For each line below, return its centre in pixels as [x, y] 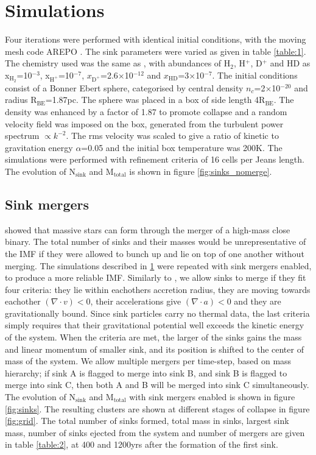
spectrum [22, 136]
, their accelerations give [136, 301]
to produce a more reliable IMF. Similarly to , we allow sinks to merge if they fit [156, 277]
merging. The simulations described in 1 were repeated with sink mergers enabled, [158, 265]
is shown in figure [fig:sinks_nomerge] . [201, 171]
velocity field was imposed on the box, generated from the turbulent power [144, 123]
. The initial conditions [255, 75]
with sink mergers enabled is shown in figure [212, 397]
